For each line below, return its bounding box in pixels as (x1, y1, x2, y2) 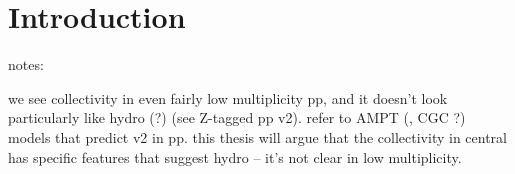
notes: (8, 54, 44, 75)
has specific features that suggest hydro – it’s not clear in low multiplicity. (8, 146, 462, 167)
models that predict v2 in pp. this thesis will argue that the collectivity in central (8, 126, 507, 147)
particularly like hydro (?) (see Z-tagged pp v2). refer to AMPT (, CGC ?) (8, 107, 466, 128)
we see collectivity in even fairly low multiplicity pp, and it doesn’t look (8, 87, 448, 108)
